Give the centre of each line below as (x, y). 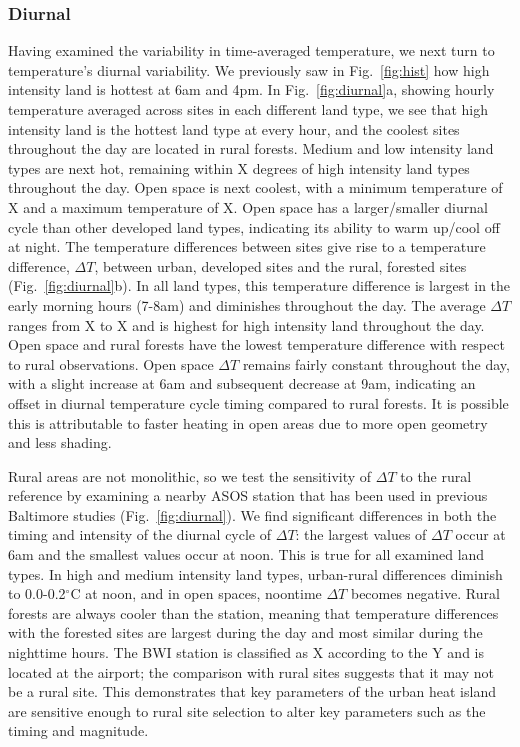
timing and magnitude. (78, 730)
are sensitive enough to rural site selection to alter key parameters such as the (247, 710)
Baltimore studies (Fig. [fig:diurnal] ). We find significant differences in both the (252, 514)
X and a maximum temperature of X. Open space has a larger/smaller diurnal (248, 206)
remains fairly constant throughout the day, (376, 363)
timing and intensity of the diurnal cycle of (140, 534)
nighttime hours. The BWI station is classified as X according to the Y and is (246, 652)
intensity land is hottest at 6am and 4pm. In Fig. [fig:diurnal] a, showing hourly (251, 89)
